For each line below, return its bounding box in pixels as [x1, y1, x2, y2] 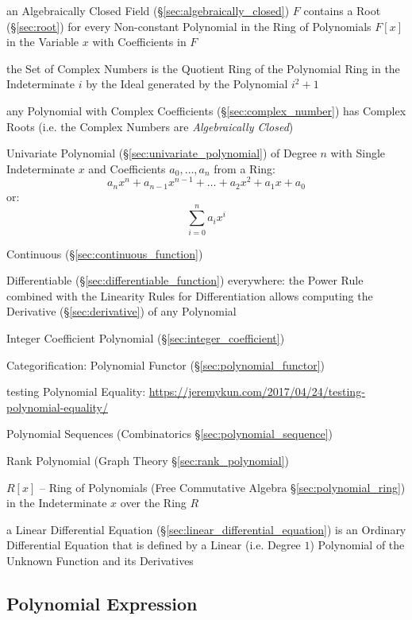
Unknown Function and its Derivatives [6, 552, 194, 568]
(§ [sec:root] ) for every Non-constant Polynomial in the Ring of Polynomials [6, 17, 372, 34]
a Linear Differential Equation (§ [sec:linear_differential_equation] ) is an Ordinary [6, 521, 406, 537]
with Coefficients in [92, 33, 187, 50]
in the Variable [6, 33, 79, 50]
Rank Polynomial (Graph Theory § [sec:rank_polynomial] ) [6, 451, 289, 468]
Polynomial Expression [6, 591, 198, 615]
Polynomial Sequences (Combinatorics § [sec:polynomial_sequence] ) [6, 425, 333, 442]
